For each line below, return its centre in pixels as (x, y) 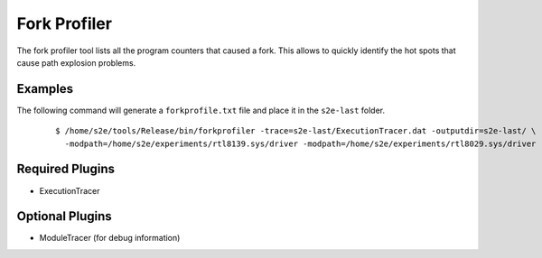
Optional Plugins (64, 217)
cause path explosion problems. (76, 62)
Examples (45, 89)
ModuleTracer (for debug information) (110, 238)
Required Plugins (65, 169)
